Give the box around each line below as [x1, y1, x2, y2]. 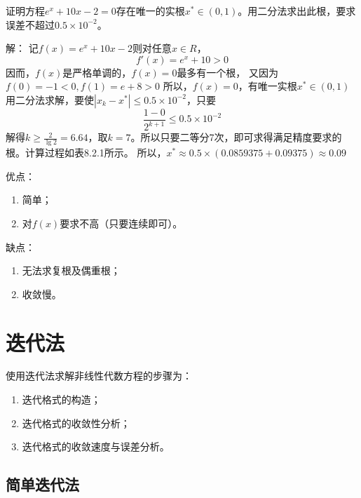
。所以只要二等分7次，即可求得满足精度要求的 [130, 130, 342, 144]
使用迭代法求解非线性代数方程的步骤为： [6, 368, 192, 383]
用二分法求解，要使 [6, 92, 94, 107]
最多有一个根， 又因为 [177, 65, 279, 79]
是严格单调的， [62, 65, 132, 79]
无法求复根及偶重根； [22, 263, 121, 278]
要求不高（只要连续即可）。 [60, 215, 183, 230]
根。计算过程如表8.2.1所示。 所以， [6, 145, 167, 160]
